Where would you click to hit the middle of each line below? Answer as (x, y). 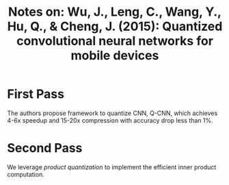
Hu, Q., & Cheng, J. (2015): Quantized (115, 26)
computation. (26, 174)
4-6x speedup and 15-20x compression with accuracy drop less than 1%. (110, 120)
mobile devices (115, 56)
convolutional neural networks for (115, 41)
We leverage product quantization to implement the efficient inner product (112, 167)
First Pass (36, 94)
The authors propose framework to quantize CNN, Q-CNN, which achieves (112, 113)
